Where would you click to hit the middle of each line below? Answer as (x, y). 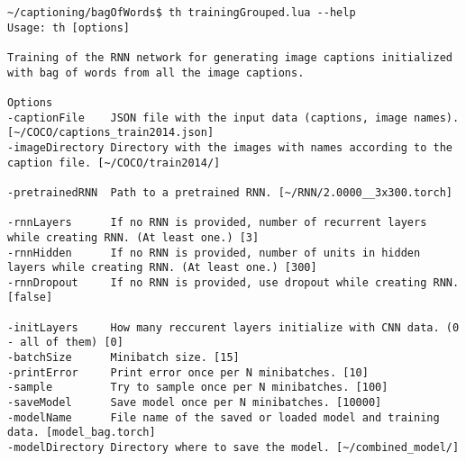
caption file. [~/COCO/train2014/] (114, 163)
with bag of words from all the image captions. (156, 72)
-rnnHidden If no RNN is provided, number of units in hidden (214, 253)
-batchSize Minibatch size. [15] (123, 358)
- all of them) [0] (65, 343)
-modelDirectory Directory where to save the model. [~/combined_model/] (233, 448)
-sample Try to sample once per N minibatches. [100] (198, 388)
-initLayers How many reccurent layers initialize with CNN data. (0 (233, 327)
